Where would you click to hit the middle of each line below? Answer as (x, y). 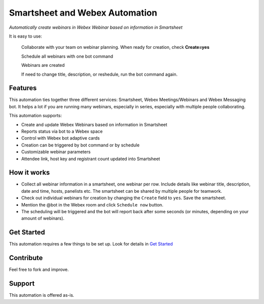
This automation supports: (35, 116)
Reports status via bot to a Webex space (62, 131)
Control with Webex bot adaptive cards (61, 138)
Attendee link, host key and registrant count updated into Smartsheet (91, 159)
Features (23, 88)
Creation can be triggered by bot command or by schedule (80, 145)
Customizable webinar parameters (56, 152)
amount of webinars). (43, 218)
